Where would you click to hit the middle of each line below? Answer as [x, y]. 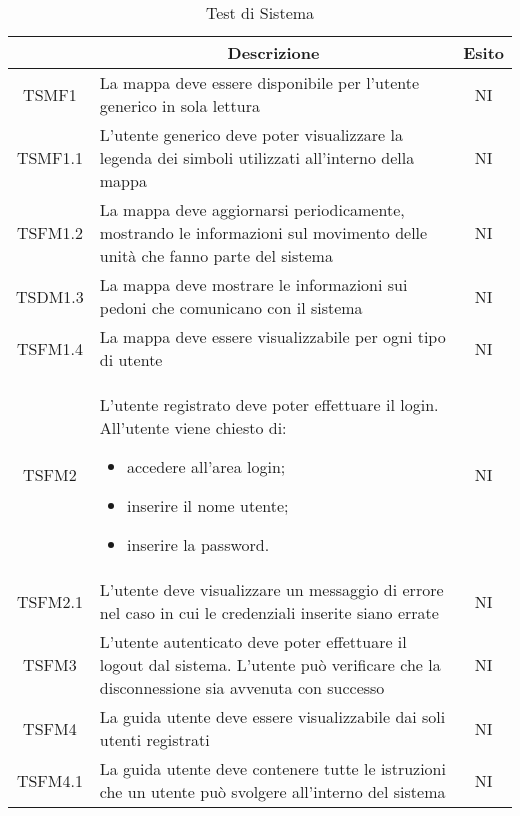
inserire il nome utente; [207, 505]
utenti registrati [154, 739]
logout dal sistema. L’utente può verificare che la [270, 664]
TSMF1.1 [49, 157]
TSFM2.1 [49, 601]
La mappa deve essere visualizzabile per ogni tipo [272, 336]
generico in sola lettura [179, 105]
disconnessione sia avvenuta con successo [242, 687]
